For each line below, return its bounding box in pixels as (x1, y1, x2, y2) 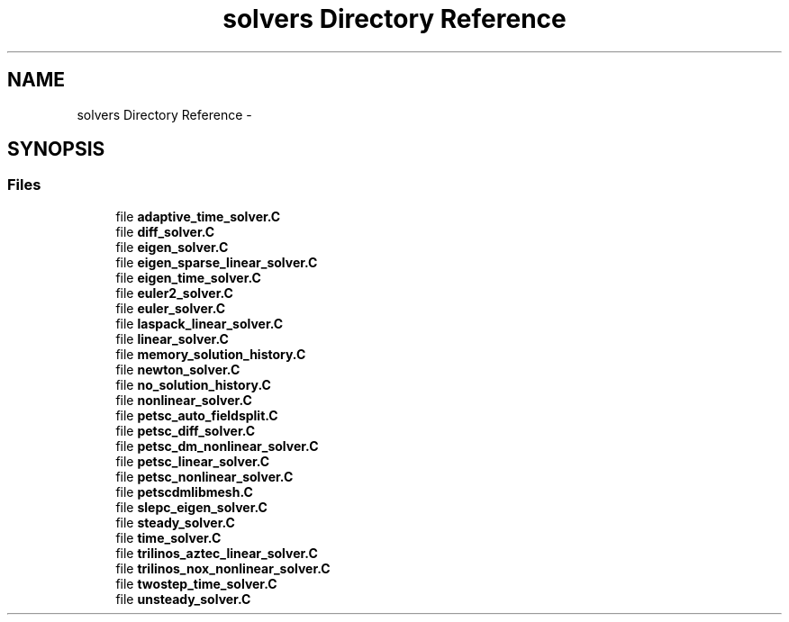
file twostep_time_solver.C (115, 575, 277, 591)
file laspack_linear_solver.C (115, 315, 284, 331)
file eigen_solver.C (115, 239, 229, 255)
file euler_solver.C (115, 300, 226, 316)
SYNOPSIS (7, 138, 105, 161)
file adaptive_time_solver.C (115, 208, 281, 224)
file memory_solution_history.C (115, 346, 306, 362)
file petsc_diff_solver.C (115, 422, 256, 438)
